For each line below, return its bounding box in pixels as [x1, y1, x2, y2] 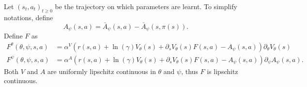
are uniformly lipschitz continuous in [47, 66, 156, 76]
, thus [181, 66, 198, 76]
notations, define [4, 12, 53, 22]
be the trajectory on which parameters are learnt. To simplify [55, 1, 237, 11]
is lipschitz [207, 66, 238, 76]
